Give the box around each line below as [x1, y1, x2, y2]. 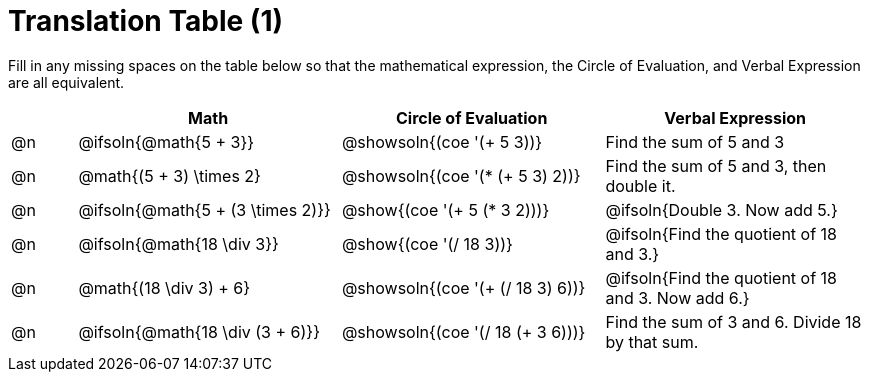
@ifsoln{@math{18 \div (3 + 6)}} [78, 321, 320, 342]
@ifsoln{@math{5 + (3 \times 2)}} [78, 199, 331, 220]
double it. [605, 175, 676, 196]
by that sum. [605, 331, 699, 352]
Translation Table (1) [8, 4, 284, 38]
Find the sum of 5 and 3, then [605, 155, 827, 176]
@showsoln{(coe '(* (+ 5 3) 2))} [341, 165, 581, 186]
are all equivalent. [8, 73, 125, 91]
